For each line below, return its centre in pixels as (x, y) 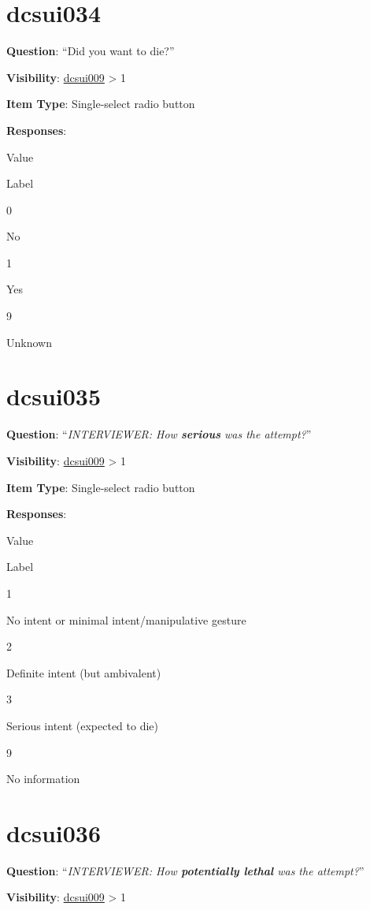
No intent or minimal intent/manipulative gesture (126, 619)
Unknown (29, 342)
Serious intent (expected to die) (83, 725)
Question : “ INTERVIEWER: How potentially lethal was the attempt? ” (185, 870)
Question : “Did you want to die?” (91, 51)
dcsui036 (54, 832)
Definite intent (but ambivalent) (84, 672)
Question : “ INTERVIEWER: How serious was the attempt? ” (159, 434)
